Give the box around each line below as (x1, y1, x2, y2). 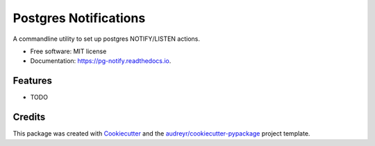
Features (12, 75, 52, 86)
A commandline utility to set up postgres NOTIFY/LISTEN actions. (12, 35, 201, 43)
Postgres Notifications (12, 10, 146, 26)
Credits (12, 111, 46, 123)
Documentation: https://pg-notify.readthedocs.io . (30, 57, 172, 65)
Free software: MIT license (30, 47, 107, 55)
